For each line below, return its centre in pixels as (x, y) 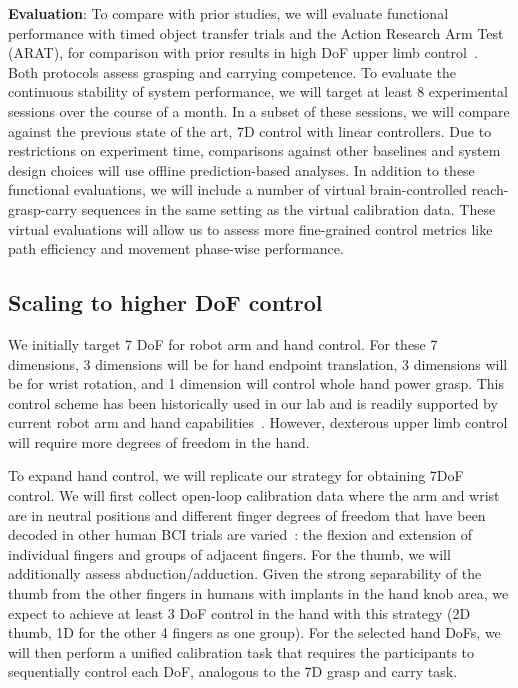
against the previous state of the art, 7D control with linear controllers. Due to (250, 130)
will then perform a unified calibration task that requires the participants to (241, 651)
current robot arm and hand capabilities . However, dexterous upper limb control (258, 422)
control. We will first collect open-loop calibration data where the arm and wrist (254, 495)
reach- (490, 189)
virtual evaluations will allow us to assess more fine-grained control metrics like (250, 228)
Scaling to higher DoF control (165, 302)
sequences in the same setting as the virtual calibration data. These (288, 208)
